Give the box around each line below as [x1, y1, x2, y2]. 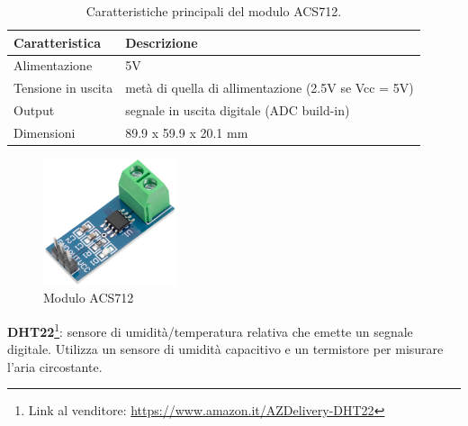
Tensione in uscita [13, 78, 113, 97]
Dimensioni [13, 122, 76, 141]
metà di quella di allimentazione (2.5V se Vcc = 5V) [125, 78, 414, 97]
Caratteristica [13, 32, 101, 51]
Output [13, 101, 55, 120]
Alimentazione [13, 56, 93, 75]
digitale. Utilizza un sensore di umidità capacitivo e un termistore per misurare [7, 340, 444, 358]
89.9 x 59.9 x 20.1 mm [125, 122, 248, 141]
